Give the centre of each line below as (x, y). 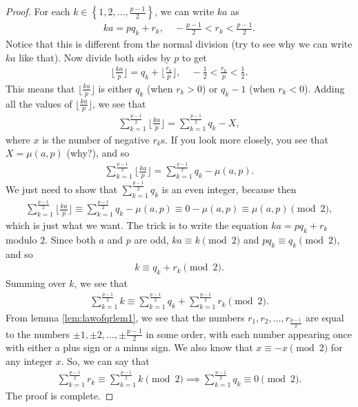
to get (195, 57)
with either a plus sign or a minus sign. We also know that (129, 347)
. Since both (70, 239)
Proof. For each (38, 11)
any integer (29, 360)
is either (115, 88)
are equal (325, 317)
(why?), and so (98, 153)
